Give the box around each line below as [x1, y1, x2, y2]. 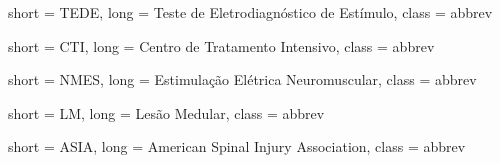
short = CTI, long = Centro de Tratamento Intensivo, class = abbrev [8, 35, 435, 56]
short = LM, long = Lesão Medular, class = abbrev [8, 102, 325, 123]
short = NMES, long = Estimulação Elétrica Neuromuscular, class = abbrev [8, 69, 477, 90]
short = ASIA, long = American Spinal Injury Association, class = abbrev [8, 136, 466, 157]
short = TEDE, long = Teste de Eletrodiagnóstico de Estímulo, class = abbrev [8, 2, 493, 22]
